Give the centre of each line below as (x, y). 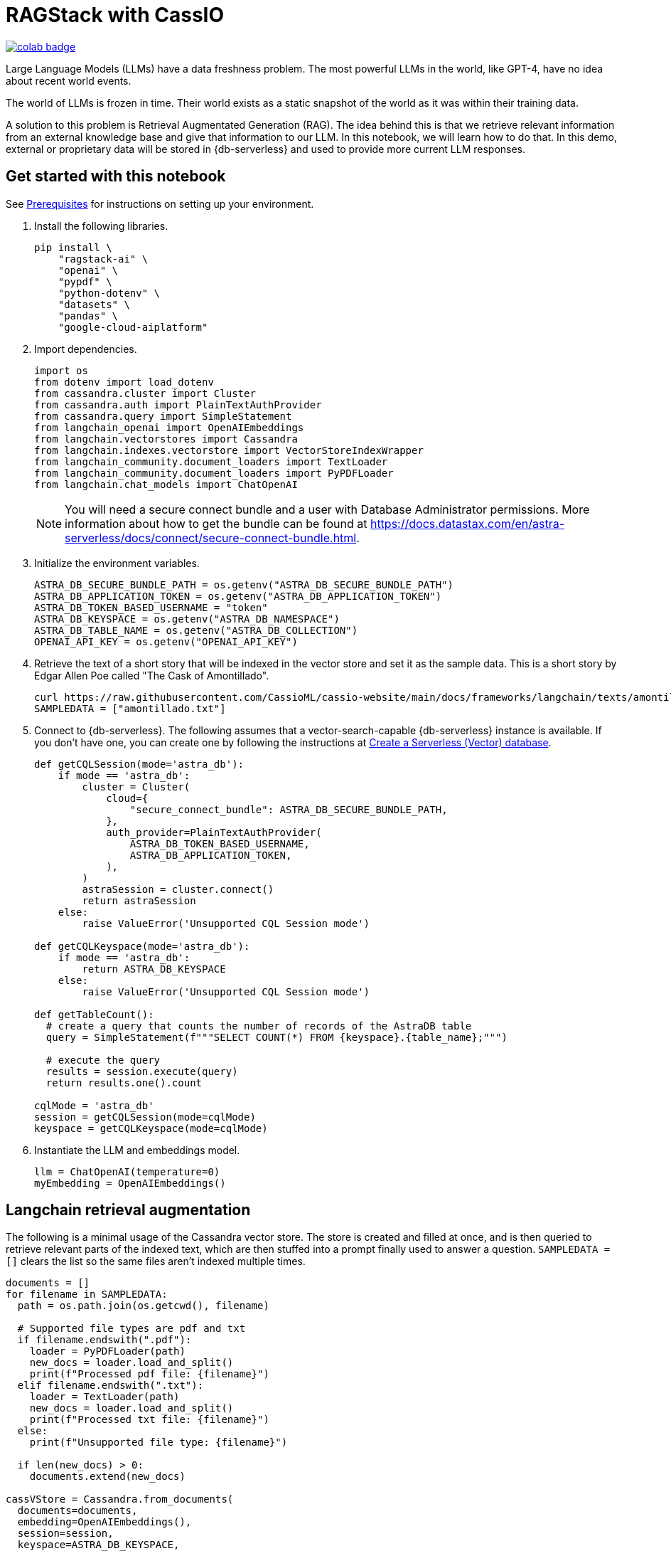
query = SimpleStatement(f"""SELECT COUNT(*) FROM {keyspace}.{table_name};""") (277, 1037)
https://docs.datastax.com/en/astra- (467, 523)
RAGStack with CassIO (115, 15)
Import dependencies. (86, 349)
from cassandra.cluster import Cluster (145, 393)
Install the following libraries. (101, 226)
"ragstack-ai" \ (103, 259)
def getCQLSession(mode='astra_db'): (139, 764)
